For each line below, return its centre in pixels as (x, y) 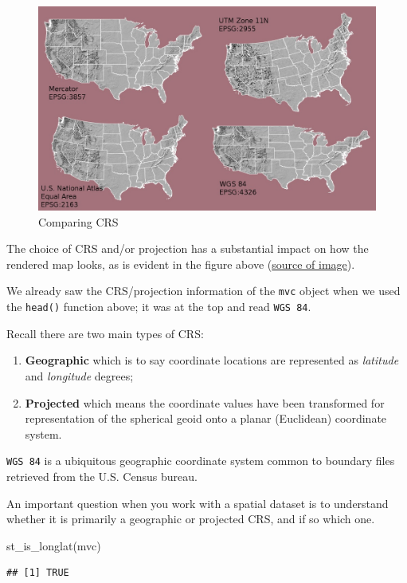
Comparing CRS (78, 221)
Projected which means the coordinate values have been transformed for (205, 402)
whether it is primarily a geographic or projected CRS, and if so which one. (191, 519)
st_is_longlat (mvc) (54, 545)
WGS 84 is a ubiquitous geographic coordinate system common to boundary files (201, 461)
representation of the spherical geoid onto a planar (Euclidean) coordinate (206, 418)
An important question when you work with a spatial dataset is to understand (198, 503)
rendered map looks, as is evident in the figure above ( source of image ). (181, 264)
